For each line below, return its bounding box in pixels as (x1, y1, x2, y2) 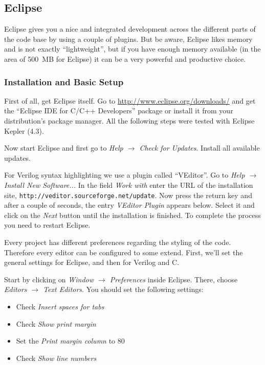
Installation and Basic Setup (4, 75, 124, 88)
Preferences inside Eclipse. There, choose (109, 274, 238, 284)
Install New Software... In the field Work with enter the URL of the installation (4, 179, 253, 190)
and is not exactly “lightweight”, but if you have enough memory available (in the (4, 43, 261, 54)
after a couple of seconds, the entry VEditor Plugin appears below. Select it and (4, 200, 255, 210)
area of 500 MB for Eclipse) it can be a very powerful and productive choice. (4, 53, 246, 64)
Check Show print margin (16, 318, 96, 329)
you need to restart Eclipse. (4, 220, 91, 230)
